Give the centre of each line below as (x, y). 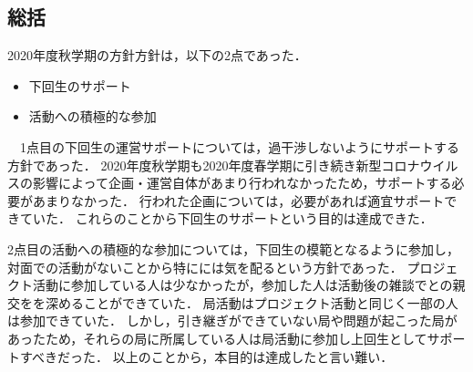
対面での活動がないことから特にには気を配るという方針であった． (205, 267)
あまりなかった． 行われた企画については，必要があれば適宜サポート (238, 200)
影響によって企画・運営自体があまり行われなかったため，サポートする (242, 183)
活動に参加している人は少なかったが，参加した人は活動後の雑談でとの (242, 285)
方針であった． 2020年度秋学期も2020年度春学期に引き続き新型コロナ (214, 165)
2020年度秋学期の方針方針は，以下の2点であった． (157, 55)
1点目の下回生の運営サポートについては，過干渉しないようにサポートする (240, 146)
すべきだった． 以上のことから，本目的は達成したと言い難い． (206, 356)
